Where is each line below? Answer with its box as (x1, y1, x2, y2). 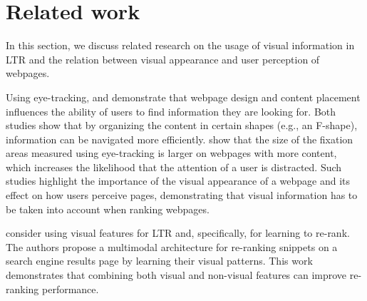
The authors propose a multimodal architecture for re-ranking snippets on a (6, 239, 338, 254)
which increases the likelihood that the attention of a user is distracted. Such (6, 159, 342, 174)
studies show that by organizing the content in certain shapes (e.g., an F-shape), (6, 118, 358, 133)
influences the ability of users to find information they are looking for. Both (6, 103, 336, 118)
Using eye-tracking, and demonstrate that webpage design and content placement (6, 89, 361, 104)
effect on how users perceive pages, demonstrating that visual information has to (6, 188, 358, 203)
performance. (42, 281, 99, 296)
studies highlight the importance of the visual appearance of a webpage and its (6, 173, 351, 188)
